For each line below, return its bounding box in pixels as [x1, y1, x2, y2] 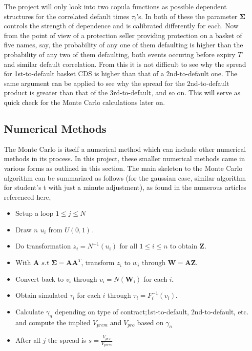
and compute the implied [15, 317, 91, 327]
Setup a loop [15, 208, 54, 218]
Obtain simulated [15, 290, 68, 300]
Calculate [15, 306, 44, 316]
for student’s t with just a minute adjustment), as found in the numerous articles [4, 182, 247, 192]
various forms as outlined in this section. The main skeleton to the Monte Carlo [4, 163, 243, 173]
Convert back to [15, 273, 64, 284]
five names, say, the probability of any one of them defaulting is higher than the [4, 40, 243, 50]
